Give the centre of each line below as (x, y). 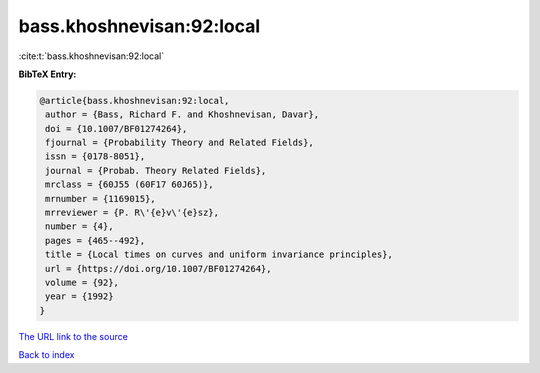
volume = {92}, (82, 282)
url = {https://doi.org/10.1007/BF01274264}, (158, 268)
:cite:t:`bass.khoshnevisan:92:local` (91, 56)
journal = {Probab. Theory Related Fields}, (156, 170)
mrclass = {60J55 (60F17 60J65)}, (129, 184)
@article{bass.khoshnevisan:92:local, (134, 100)
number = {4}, (79, 226)
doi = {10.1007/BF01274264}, (116, 128)
